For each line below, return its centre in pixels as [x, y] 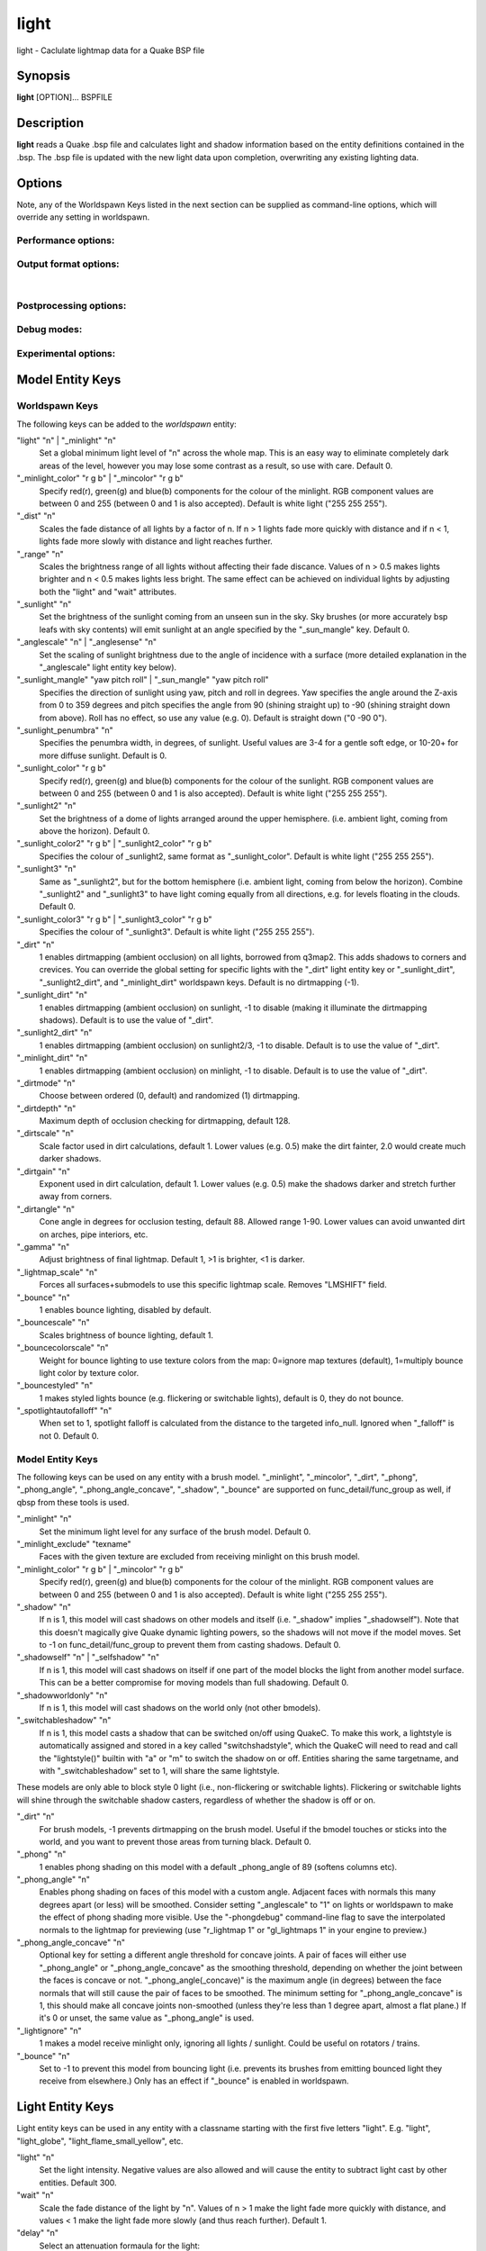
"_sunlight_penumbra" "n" [65, 730]
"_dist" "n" [36, 516]
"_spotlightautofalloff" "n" [64, 1411]
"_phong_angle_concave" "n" [71, 1943]
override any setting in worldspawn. [83, 217]
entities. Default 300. [78, 2183]
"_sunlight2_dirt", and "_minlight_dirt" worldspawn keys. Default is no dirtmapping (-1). [199, 982]
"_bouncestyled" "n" [55, 1386]
